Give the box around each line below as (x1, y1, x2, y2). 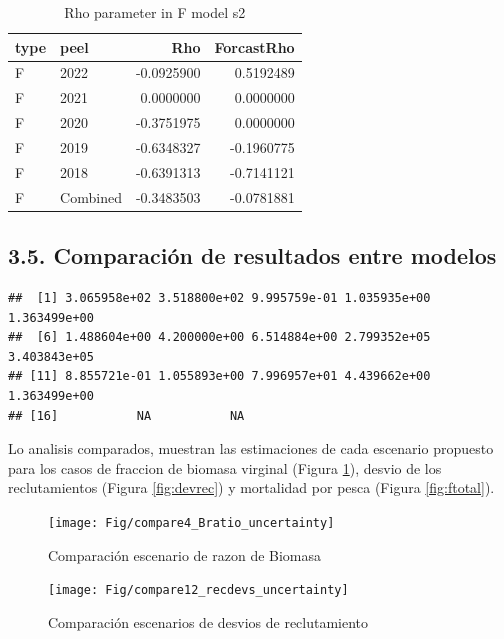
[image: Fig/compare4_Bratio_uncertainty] (48, 515, 335, 530)
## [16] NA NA (8, 408, 245, 423)
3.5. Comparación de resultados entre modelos (8, 240, 497, 271)
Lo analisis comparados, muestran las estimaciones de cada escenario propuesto (8, 438, 494, 459)
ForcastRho (214, 36, 295, 57)
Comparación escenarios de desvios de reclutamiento (48, 611, 369, 632)
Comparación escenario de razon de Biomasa (48, 544, 322, 565)
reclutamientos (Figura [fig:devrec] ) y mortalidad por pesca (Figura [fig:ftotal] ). (8, 477, 495, 498)
